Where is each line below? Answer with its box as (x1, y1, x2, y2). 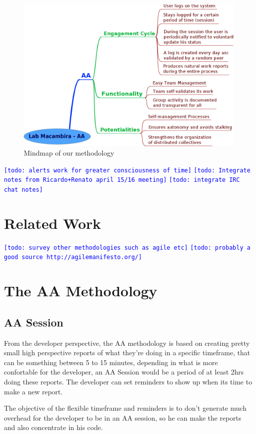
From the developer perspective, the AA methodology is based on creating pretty (4, 337, 250, 348)
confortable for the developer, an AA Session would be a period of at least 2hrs (4, 367, 244, 377)
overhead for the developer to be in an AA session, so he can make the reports (4, 412, 242, 423)
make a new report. (4, 386, 63, 396)
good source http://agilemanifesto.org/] (4, 254, 142, 261)
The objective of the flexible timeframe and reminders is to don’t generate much (4, 403, 247, 413)
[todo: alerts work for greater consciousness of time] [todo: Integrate (4, 166, 251, 174)
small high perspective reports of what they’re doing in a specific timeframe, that (4, 347, 250, 358)
